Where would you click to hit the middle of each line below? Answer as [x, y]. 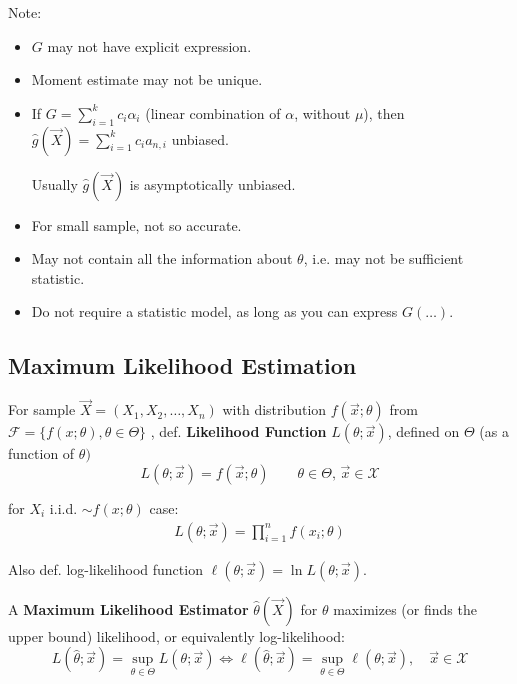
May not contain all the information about [162, 258]
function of [41, 453]
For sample [42, 409]
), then [384, 112]
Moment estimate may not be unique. [147, 79]
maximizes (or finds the [405, 608]
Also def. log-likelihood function [105, 568]
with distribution [274, 409]
